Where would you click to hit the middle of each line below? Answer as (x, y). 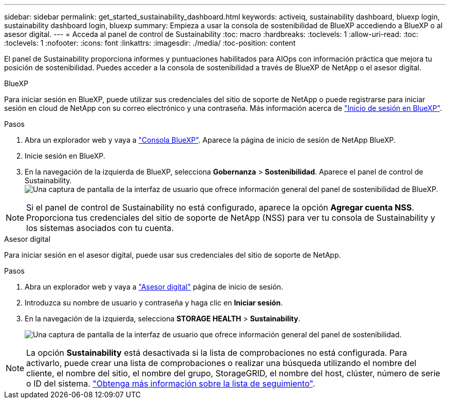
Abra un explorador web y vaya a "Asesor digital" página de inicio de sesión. (154, 287)
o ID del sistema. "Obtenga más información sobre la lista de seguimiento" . (171, 383)
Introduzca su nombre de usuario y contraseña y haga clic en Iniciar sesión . (154, 303)
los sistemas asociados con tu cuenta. (100, 228)
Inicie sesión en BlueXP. (65, 156)
